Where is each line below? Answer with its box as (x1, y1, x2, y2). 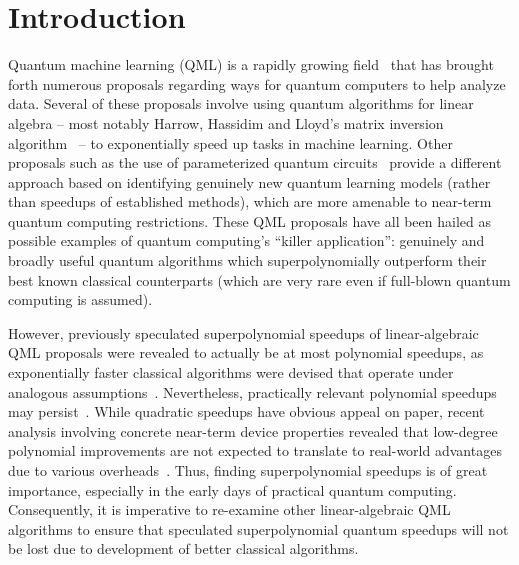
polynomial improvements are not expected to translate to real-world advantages (8, 440, 502, 461)
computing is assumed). (8, 289, 153, 310)
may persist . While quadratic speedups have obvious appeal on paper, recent (8, 401, 485, 422)
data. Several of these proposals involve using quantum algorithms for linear (8, 93, 474, 114)
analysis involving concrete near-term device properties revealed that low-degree (8, 420, 498, 441)
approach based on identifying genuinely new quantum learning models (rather (8, 171, 491, 192)
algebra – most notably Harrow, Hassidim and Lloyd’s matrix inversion (8, 112, 444, 133)
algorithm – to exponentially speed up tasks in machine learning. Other (8, 132, 453, 153)
